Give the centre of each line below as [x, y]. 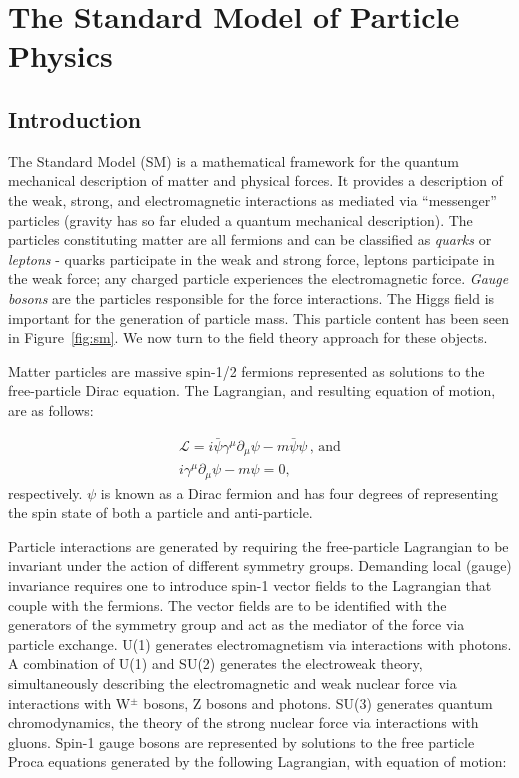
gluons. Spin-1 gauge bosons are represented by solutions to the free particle [241, 741]
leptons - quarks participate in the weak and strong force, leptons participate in [251, 258]
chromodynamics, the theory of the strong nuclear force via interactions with [243, 722]
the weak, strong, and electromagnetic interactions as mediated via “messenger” [252, 199]
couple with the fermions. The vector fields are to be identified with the [227, 604]
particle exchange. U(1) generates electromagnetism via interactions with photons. [260, 643]
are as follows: [51, 409]
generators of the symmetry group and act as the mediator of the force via [236, 624]
